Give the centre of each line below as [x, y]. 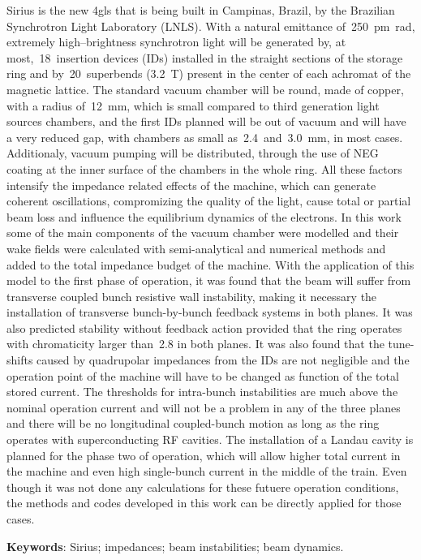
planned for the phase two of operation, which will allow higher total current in [204, 455]
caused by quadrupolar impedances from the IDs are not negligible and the [223, 360]
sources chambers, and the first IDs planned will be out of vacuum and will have [206, 121]
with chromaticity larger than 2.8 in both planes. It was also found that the [195, 344]
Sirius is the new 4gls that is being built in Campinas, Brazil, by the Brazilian [201, 10]
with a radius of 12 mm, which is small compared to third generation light [193, 105]
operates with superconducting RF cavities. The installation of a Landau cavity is [210, 439]
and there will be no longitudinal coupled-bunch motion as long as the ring [193, 423]
